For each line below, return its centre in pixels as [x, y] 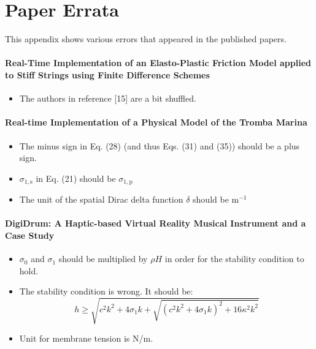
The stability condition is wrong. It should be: [106, 291]
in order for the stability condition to [234, 259]
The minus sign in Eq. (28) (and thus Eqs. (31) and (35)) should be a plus [160, 145]
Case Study [30, 235]
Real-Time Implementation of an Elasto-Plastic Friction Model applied [158, 63]
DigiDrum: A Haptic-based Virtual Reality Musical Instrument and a [156, 223]
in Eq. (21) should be [76, 178]
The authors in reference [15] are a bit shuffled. [108, 98]
